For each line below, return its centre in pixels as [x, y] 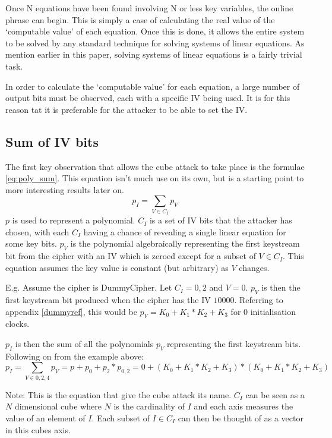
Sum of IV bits [52, 141]
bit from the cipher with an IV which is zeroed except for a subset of [131, 256]
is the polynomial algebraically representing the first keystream [185, 243]
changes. [254, 267]
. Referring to [259, 300]
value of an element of [45, 417]
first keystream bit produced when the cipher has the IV [108, 300]
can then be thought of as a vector [241, 417]
